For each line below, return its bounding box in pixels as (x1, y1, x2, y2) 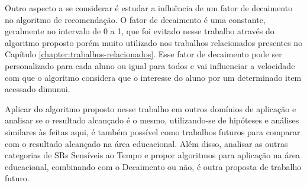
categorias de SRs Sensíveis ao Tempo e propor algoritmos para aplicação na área (5, 149, 300, 161)
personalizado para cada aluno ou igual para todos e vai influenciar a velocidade (5, 59, 295, 71)
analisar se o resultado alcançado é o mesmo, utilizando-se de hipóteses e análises (5, 114, 299, 126)
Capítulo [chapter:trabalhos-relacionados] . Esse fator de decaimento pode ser (5, 48, 282, 60)
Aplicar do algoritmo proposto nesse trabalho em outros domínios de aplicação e (5, 102, 296, 115)
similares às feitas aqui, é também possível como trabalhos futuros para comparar (5, 125, 300, 138)
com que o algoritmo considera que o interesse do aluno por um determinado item (5, 71, 302, 83)
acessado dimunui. (5, 83, 70, 95)
